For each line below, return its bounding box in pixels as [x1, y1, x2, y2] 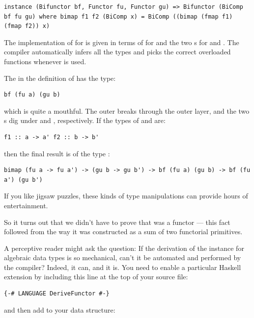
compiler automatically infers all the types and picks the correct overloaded [4, 47, 231, 57]
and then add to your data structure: [4, 304, 115, 315]
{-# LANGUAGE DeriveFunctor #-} [4, 290, 110, 297]
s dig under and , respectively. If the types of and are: [4, 115, 166, 125]
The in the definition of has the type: [4, 73, 116, 83]
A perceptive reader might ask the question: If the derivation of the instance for [4, 243, 244, 253]
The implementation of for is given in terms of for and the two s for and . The [4, 37, 239, 47]
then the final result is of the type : [4, 148, 110, 158]
